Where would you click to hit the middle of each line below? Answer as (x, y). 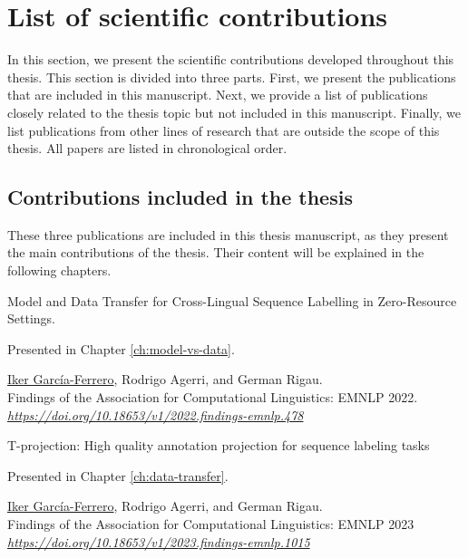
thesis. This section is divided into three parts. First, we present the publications (232, 77)
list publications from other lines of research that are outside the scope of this (224, 130)
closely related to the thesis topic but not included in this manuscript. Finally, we (234, 112)
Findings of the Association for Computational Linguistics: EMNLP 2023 (211, 524)
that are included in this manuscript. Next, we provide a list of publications (218, 95)
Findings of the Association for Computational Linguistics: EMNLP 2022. (213, 397)
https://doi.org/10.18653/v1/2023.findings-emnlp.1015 (159, 541)
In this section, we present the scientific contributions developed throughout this (231, 59)
